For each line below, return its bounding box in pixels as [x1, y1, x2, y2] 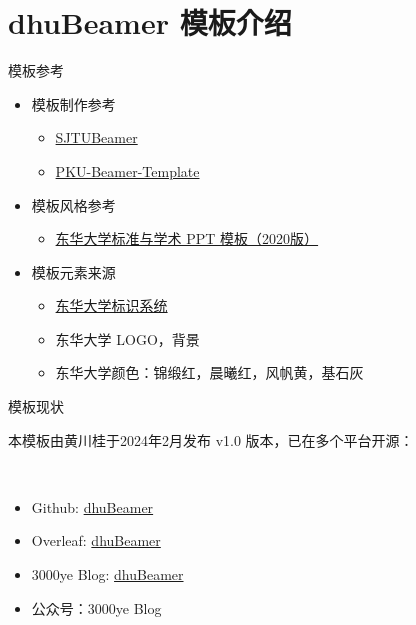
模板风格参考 [31, 194, 116, 215]
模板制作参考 [31, 93, 116, 114]
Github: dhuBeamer [31, 496, 154, 517]
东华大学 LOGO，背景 [55, 328, 200, 349]
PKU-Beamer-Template [55, 160, 200, 181]
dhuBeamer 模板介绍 [8, 2, 292, 43]
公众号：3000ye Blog [31, 597, 162, 618]
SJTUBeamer [55, 127, 138, 148]
